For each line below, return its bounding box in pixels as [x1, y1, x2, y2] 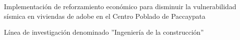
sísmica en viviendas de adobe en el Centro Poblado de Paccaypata [4, 11, 206, 21]
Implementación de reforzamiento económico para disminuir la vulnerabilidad [4, 1, 237, 11]
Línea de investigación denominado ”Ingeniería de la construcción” [4, 27, 204, 37]
